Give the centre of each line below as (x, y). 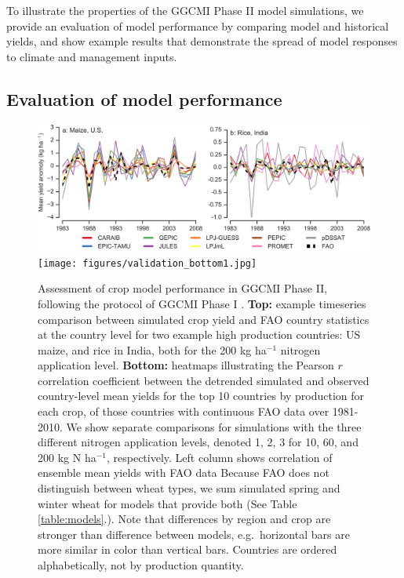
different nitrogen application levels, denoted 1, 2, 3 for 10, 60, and (198, 442)
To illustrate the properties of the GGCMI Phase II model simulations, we (185, 10)
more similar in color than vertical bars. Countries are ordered (187, 549)
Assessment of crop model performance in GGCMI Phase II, (183, 288)
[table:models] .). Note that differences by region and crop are (184, 519)
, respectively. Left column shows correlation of (219, 457)
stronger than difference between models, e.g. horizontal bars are (194, 534)
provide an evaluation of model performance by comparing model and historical (198, 25)
